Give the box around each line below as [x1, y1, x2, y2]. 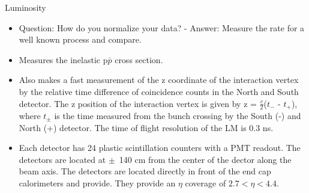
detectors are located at [19, 153, 106, 165]
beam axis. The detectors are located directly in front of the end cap [19, 165, 271, 177]
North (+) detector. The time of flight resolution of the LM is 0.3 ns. [19, 121, 274, 133]
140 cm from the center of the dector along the [119, 153, 292, 165]
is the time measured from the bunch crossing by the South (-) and [54, 109, 301, 122]
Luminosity [5, 1, 46, 13]
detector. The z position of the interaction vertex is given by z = [19, 97, 257, 109]
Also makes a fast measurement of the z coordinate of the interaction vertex [19, 73, 299, 86]
